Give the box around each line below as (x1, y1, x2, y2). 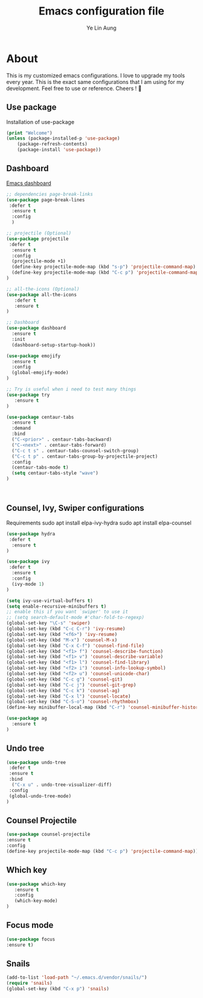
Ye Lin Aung (86, 24, 117, 31)
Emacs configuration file (38, 4, 165, 18)
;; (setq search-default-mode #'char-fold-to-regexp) (6, 615, 145, 621)
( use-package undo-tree (6, 759, 66, 765)
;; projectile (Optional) (6, 230, 71, 236)
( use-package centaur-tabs (6, 414, 74, 420)
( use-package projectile (6, 236, 69, 242)
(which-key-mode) (14, 898, 59, 904)
